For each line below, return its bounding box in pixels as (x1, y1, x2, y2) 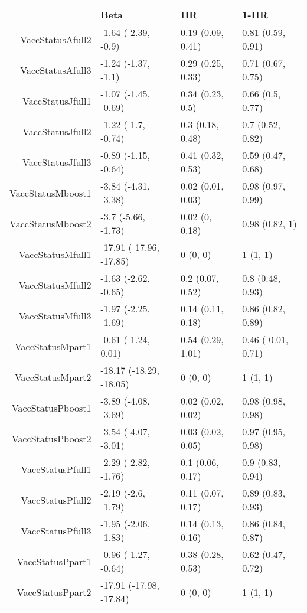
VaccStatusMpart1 (14, 339, 92, 353)
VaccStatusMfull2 (18, 278, 92, 292)
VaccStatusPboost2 (11, 431, 92, 445)
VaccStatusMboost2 (9, 216, 92, 230)
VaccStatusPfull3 (21, 523, 92, 537)
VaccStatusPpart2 (17, 585, 92, 599)
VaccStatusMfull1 (18, 247, 92, 261)
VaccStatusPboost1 (11, 400, 92, 415)
